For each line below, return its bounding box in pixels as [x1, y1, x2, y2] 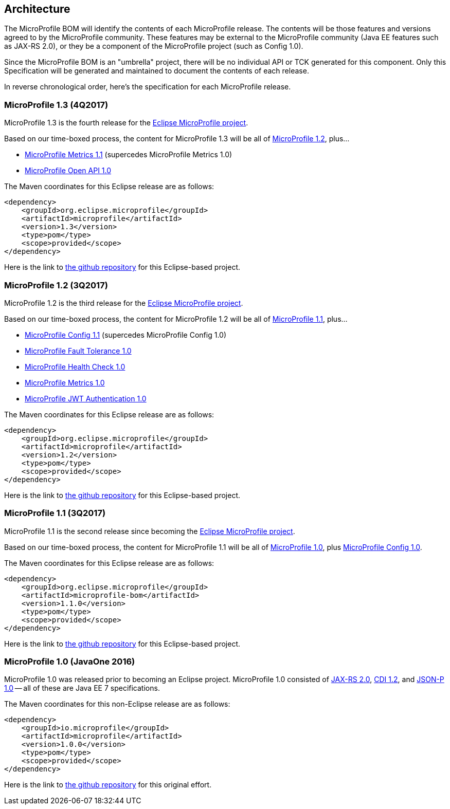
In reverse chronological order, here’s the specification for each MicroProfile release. [4, 82, 291, 91]
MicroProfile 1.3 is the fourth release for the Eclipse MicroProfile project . [4, 118, 248, 127]
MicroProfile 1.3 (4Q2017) [4, 99, 109, 110]
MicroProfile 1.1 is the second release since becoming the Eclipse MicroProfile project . [4, 526, 295, 536]
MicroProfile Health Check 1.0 [25, 362, 125, 371]
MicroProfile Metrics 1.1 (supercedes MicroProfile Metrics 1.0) [25, 150, 232, 159]
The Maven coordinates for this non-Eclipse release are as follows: [4, 700, 230, 709]
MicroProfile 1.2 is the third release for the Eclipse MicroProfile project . [4, 298, 243, 307]
